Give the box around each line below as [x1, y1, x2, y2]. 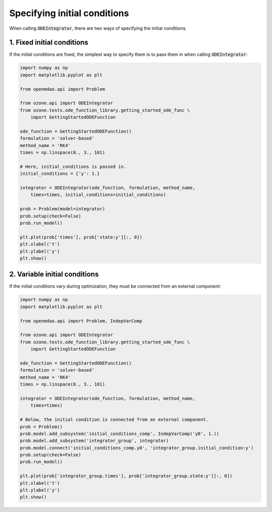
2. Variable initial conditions [9, 270, 99, 279]
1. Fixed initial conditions [9, 38, 88, 47]
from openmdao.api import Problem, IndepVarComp [20, 318, 143, 324]
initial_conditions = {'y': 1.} [20, 171, 100, 176]
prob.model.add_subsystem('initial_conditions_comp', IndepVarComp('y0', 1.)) [20, 431, 219, 436]
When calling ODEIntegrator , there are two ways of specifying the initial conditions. [9, 25, 187, 31]
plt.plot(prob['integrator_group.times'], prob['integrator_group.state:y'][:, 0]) [20, 473, 233, 479]
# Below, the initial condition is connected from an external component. [20, 417, 209, 423]
